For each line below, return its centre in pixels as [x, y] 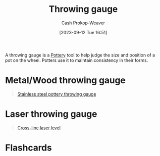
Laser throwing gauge [51, 114]
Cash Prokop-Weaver [83, 23]
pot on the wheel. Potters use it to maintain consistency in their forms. [77, 60]
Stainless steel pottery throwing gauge [57, 94]
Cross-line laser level [39, 128]
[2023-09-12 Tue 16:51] [83, 32]
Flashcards [28, 148]
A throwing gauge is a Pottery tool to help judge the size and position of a [80, 55]
